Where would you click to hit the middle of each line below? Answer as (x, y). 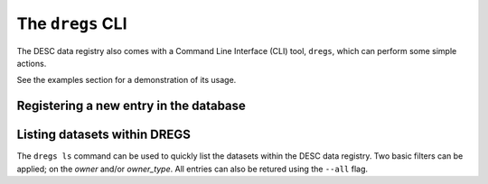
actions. (32, 63)
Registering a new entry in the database (131, 106)
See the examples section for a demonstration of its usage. (127, 80)
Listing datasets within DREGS (104, 135)
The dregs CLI (72, 23)
